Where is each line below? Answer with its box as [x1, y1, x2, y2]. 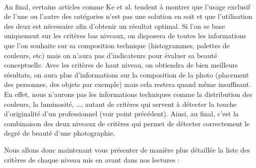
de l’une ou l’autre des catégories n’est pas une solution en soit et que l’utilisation [4, 11, 253, 21]
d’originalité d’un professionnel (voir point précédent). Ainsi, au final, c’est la [4, 108, 239, 119]
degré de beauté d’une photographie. [4, 128, 115, 138]
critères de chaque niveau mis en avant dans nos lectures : [4, 154, 180, 165]
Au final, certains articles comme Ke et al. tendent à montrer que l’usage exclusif [4, 1, 251, 11]
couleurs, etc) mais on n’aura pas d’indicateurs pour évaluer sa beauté [4, 50, 217, 60]
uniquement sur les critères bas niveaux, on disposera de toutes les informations [4, 30, 247, 41]
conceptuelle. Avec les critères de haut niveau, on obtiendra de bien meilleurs [4, 60, 238, 70]
